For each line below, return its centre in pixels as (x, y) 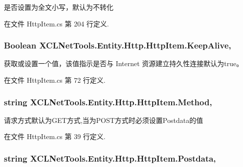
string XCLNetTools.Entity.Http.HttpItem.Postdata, (110, 158)
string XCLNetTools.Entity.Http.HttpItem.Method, (108, 102)
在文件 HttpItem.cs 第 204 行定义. (56, 23)
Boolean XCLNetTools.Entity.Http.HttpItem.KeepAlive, (118, 45)
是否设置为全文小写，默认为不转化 (59, 7)
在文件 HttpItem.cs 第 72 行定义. (55, 80)
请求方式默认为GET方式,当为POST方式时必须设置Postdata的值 (104, 120)
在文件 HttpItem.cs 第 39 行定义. (55, 136)
